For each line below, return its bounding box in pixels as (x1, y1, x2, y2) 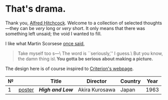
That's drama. (5, 3, 66, 15)
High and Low (39, 86, 74, 93)
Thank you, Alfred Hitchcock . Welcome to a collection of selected (5, 20, 143, 26)
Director (86, 77, 107, 84)
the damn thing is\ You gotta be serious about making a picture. (17, 55, 153, 61)
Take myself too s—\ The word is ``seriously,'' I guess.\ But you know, (17, 50, 163, 56)
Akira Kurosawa (78, 86, 116, 93)
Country (120, 77, 141, 84)
